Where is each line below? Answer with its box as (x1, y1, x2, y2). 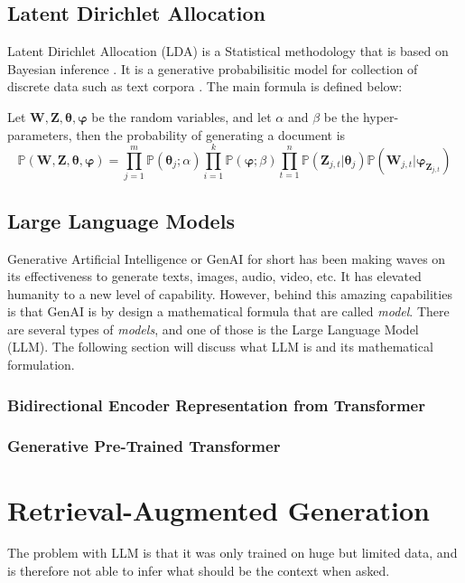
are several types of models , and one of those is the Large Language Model (7, 319, 419, 338)
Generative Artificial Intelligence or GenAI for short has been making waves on (7, 249, 446, 268)
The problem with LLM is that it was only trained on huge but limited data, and (7, 543, 458, 562)
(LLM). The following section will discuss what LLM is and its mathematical (7, 337, 433, 356)
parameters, (7, 125, 72, 144)
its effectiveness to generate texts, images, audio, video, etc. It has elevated (7, 267, 422, 286)
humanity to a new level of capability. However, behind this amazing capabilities (7, 284, 452, 303)
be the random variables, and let (91, 107, 272, 126)
